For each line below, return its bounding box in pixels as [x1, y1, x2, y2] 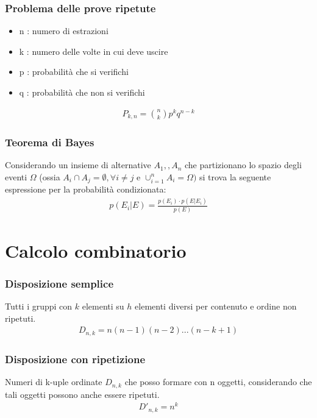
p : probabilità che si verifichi [19, 65, 129, 78]
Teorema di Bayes [5, 135, 94, 150]
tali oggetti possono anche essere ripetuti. [5, 388, 160, 400]
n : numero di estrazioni [19, 24, 109, 37]
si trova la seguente [199, 170, 271, 183]
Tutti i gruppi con [5, 300, 73, 313]
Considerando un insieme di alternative [5, 158, 151, 171]
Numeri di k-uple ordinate [5, 375, 102, 388]
